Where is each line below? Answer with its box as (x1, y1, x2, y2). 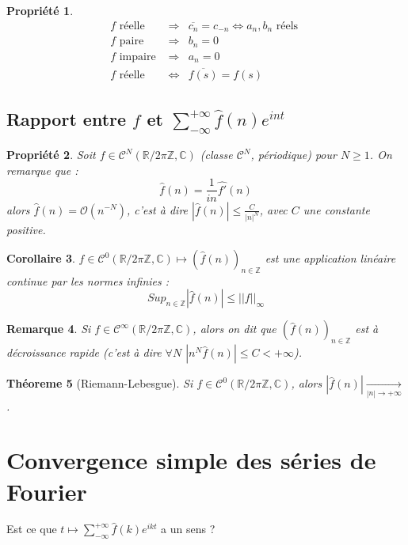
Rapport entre (6, 106, 127, 131)
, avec (259, 201, 288, 218)
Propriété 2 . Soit (6, 146, 96, 163)
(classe (200, 146, 233, 163)
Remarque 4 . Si (6, 320, 91, 337)
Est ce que (6, 520, 57, 537)
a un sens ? (161, 520, 215, 537)
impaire (119, 51, 156, 62)
